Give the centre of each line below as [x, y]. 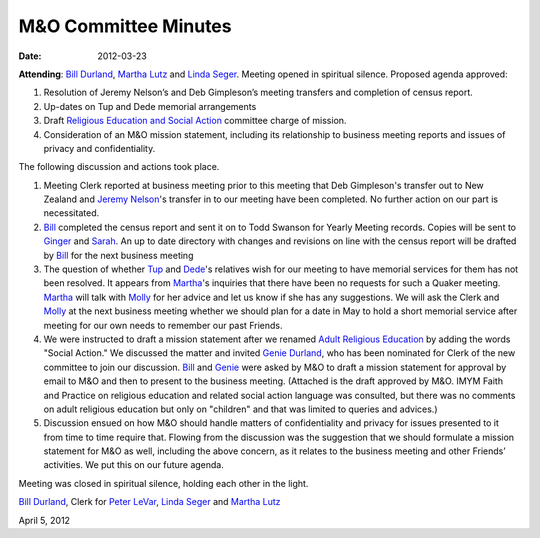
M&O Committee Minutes [125, 26]
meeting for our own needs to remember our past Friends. [163, 325]
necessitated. [71, 213]
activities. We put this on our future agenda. [133, 465]
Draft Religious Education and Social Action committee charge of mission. [195, 121]
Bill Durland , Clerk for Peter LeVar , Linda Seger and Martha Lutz [149, 502]
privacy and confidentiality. [99, 148]
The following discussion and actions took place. [119, 167]
